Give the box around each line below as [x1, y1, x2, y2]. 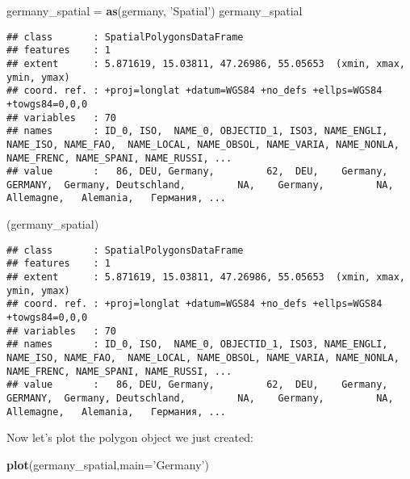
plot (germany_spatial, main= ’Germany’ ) [6, 456, 209, 473]
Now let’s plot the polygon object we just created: [6, 429, 253, 446]
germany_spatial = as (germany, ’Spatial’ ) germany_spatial [6, 2, 303, 19]
